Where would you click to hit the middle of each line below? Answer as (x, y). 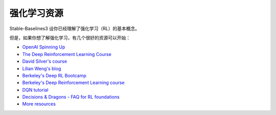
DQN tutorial (35, 90)
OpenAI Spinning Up (44, 47)
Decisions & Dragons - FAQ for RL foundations (71, 97)
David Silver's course (45, 62)
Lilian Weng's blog (42, 68)
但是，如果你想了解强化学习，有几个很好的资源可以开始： (70, 38)
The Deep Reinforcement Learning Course (67, 54)
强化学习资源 (37, 13)
